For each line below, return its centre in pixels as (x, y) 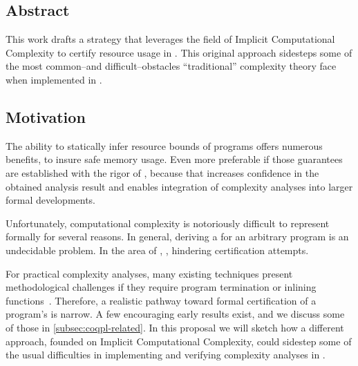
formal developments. (51, 200)
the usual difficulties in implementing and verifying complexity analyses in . (166, 355)
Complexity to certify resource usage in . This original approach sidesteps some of (179, 52)
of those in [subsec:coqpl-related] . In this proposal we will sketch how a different (175, 327)
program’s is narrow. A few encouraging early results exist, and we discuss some (175, 314)
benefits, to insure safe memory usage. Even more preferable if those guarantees (174, 159)
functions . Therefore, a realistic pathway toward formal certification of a (161, 300)
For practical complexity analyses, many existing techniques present (149, 273)
